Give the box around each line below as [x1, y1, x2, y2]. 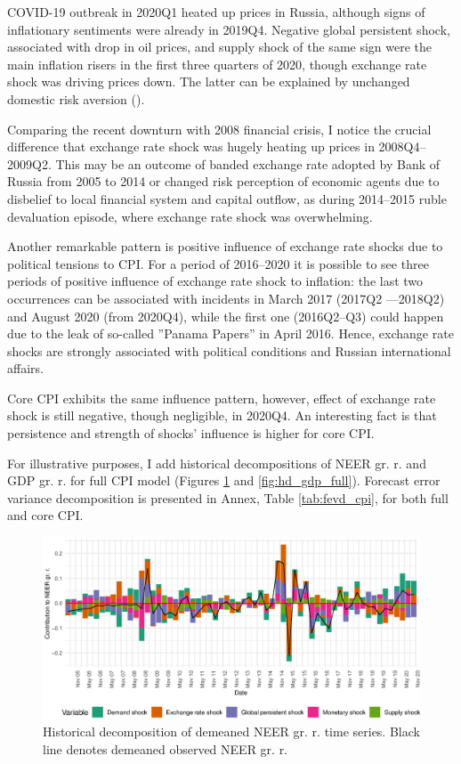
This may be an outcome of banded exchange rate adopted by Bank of [55, 154, 441, 173]
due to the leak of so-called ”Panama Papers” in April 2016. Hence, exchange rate [7, 324, 454, 343]
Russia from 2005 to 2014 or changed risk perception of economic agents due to [7, 172, 440, 191]
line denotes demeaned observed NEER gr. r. [43, 739, 288, 758]
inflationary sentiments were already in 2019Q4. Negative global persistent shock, [7, 20, 450, 38]
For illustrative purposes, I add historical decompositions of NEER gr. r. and [7, 453, 426, 472]
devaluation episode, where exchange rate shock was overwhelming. [7, 207, 373, 225]
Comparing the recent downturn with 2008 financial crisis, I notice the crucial [7, 119, 432, 138]
